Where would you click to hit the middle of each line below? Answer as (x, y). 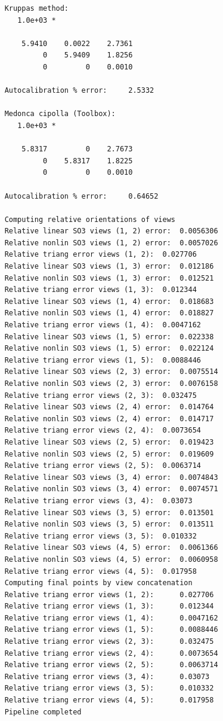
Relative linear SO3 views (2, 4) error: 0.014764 (109, 407)
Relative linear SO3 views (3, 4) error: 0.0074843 (111, 477)
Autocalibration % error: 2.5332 (79, 91)
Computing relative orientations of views (90, 219)
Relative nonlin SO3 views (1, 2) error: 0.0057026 (111, 243)
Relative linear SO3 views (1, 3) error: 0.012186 (109, 267)
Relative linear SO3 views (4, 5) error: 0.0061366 (111, 548)
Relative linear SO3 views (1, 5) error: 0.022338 (109, 337)
